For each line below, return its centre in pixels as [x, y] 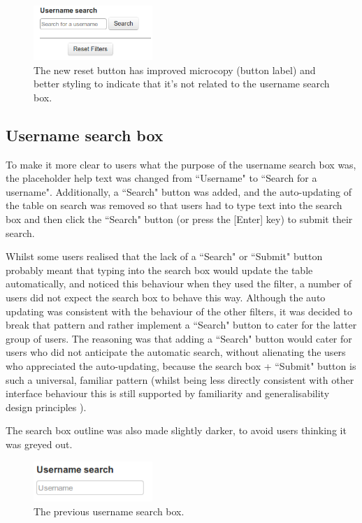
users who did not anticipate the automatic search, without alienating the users [176, 352]
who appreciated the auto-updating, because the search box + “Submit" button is [181, 365]
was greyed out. [39, 444]
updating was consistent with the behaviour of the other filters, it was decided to [179, 311]
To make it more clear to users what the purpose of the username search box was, [181, 164]
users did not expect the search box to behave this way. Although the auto [166, 297]
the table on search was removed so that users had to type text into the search [174, 205]
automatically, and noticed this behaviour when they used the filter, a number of [179, 284]
